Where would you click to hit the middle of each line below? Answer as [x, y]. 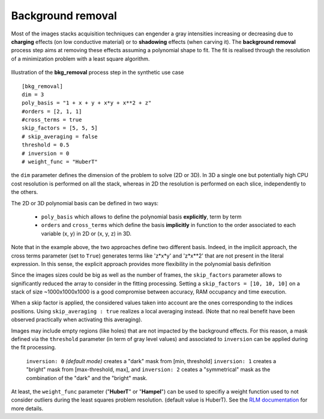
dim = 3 [33, 94]
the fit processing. [34, 348]
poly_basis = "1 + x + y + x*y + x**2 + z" [87, 103]
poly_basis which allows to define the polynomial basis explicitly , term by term [141, 217]
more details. [27, 408]
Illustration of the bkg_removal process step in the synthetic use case [97, 73]
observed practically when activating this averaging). [77, 320]
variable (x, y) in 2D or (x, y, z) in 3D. [86, 234]
